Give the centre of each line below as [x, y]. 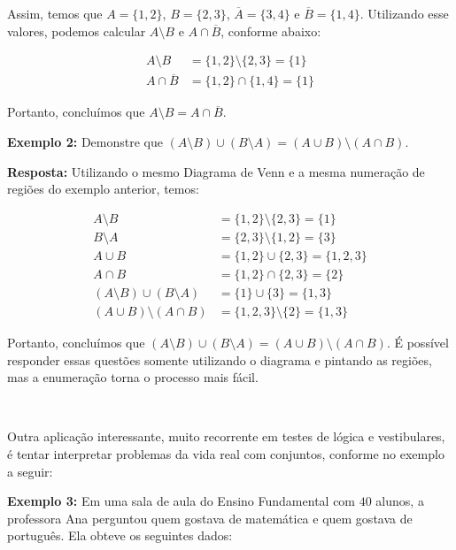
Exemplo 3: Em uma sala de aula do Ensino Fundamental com [182, 501]
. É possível [417, 343]
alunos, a [400, 501]
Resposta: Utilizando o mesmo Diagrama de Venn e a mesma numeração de [216, 171]
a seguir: [30, 471]
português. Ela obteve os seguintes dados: [120, 535]
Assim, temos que [55, 13]
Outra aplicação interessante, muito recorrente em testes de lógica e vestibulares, [226, 436]
